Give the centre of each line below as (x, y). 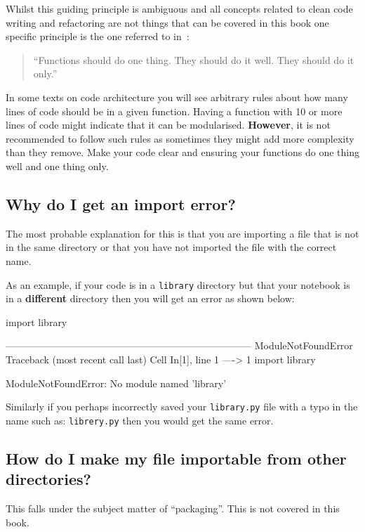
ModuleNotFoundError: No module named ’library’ (116, 383)
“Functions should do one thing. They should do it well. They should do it (194, 59)
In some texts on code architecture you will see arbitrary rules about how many (177, 97)
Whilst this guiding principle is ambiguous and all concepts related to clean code (179, 8)
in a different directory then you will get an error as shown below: (150, 298)
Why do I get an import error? (121, 203)
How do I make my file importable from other (176, 458)
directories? (48, 479)
